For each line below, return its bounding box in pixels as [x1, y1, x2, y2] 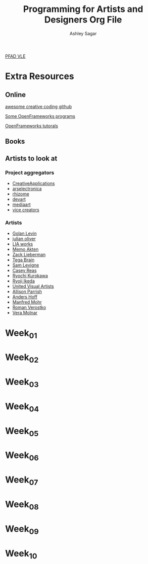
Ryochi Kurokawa [12, 273, 48, 279]
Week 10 [5, 548, 38, 561]
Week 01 [5, 327, 38, 340]
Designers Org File [44, 14, 122, 25]
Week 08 [5, 498, 39, 512]
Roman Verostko [12, 304, 46, 310]
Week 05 [5, 425, 39, 438]
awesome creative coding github [5, 103, 72, 109]
